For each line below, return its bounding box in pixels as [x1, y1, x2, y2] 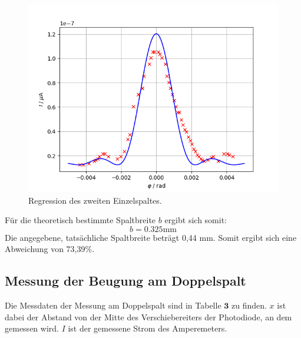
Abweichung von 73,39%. [5, 243, 95, 255]
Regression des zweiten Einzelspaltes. [28, 194, 162, 206]
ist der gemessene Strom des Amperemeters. [68, 322, 227, 334]
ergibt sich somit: [164, 214, 227, 226]
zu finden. [231, 299, 267, 312]
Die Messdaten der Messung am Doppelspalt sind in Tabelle [5, 299, 221, 312]
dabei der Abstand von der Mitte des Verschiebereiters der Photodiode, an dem [5, 310, 292, 323]
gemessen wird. [5, 322, 59, 334]
